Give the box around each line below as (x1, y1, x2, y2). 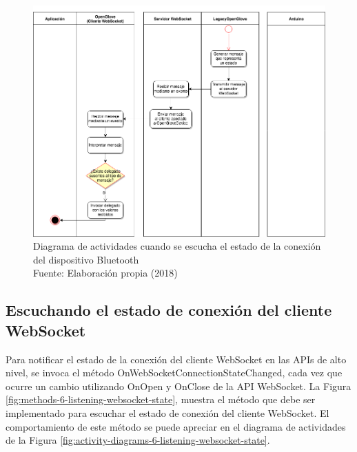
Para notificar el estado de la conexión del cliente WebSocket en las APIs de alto (6, 352, 347, 366)
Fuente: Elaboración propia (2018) (33, 266, 178, 280)
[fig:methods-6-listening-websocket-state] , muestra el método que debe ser (6, 392, 316, 407)
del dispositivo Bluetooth (33, 252, 139, 266)
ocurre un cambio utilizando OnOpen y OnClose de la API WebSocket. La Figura (6, 378, 351, 393)
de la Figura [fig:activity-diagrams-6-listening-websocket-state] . (6, 433, 270, 447)
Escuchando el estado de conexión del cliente (6, 299, 332, 321)
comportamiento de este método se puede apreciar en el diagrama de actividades (6, 419, 346, 433)
